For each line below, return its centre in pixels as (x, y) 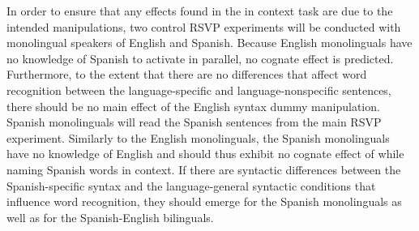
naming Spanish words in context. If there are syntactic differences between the (204, 169)
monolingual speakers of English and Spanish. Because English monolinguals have (209, 43)
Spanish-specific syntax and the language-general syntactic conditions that (191, 185)
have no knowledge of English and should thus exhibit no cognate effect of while (205, 154)
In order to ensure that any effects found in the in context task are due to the (200, 11)
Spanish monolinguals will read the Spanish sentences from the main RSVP (194, 122)
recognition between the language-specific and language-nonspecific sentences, (199, 90)
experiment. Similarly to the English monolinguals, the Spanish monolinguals (198, 137)
